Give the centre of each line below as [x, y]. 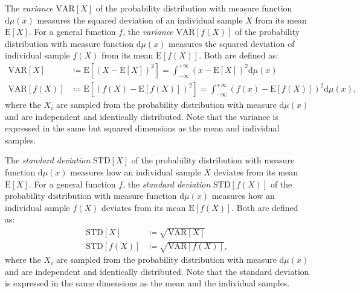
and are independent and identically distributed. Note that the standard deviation [157, 271]
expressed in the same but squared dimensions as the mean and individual [142, 128]
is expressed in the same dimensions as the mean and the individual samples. [147, 283]
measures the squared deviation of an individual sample [140, 20]
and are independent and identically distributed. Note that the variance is [142, 116]
